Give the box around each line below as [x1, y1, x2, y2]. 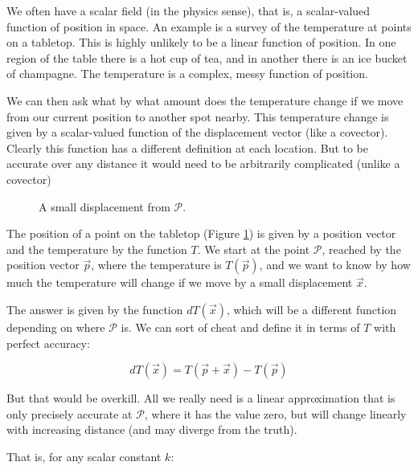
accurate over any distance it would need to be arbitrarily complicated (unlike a [6, 155, 400, 172]
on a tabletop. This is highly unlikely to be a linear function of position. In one [6, 34, 396, 51]
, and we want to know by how [259, 256, 411, 273]
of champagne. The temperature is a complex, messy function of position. [6, 65, 368, 82]
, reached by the [322, 240, 401, 257]
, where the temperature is [91, 256, 222, 273]
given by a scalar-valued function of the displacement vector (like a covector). [6, 124, 388, 141]
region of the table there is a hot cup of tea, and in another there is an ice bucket [6, 49, 408, 66]
